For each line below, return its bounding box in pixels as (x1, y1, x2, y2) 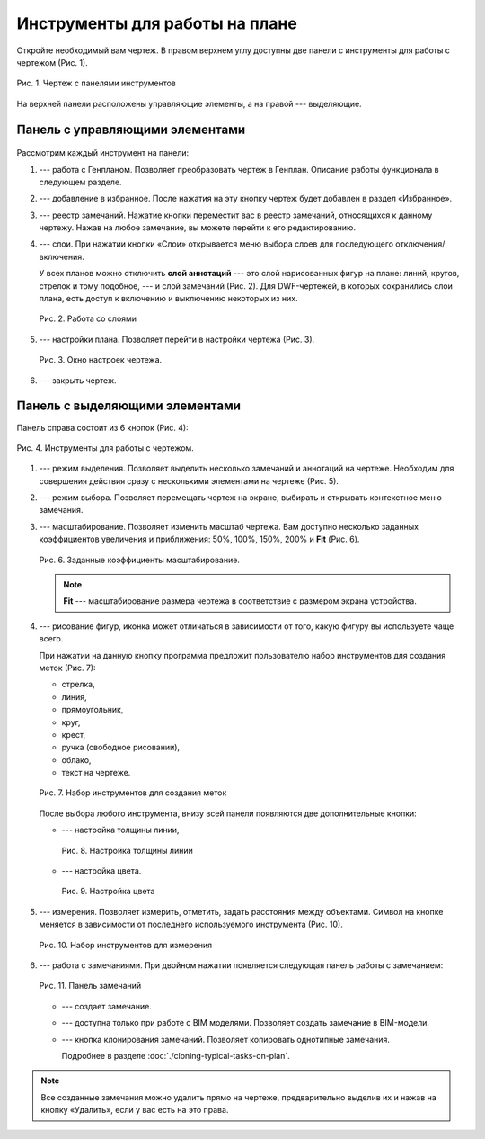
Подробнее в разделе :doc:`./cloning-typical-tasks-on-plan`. (61, 1050, 291, 1061)
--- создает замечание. (61, 1000, 152, 1011)
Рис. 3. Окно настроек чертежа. (39, 354, 163, 365)
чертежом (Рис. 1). (16, 57, 89, 67)
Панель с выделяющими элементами (16, 399, 242, 414)
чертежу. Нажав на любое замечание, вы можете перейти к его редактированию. (39, 222, 357, 233)
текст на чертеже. (61, 767, 131, 778)
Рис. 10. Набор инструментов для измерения (39, 939, 213, 950)
